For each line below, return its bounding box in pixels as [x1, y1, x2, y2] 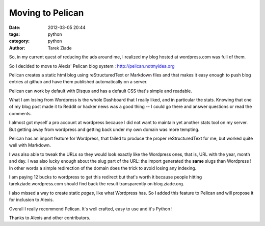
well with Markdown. [9, 142, 51, 148]
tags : [9, 31, 20, 37]
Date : [9, 25, 21, 30]
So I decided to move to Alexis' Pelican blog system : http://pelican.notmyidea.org [9, 63, 175, 69]
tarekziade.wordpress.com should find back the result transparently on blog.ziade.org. [9, 181, 184, 187]
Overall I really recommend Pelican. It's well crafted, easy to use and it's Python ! [9, 206, 173, 212]
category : [9, 38, 30, 44]
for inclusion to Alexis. [9, 197, 54, 203]
